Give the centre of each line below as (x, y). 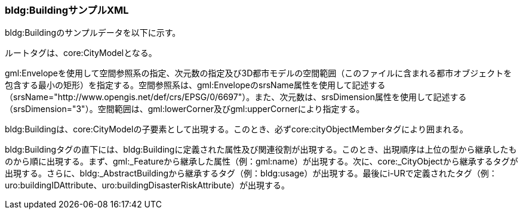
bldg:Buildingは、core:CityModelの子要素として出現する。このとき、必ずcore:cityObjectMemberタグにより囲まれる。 (236, 129)
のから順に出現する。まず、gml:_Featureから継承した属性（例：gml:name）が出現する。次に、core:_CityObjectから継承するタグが (261, 162)
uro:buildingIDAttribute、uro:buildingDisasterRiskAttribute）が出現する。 (147, 185)
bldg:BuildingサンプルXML (67, 10)
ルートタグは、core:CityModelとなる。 (81, 53)
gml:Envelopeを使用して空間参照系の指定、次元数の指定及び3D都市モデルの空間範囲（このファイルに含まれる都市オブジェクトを (259, 73)
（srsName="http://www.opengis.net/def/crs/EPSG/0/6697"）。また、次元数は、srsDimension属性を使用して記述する (236, 97)
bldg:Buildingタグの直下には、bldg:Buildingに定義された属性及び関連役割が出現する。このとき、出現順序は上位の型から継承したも (261, 150)
